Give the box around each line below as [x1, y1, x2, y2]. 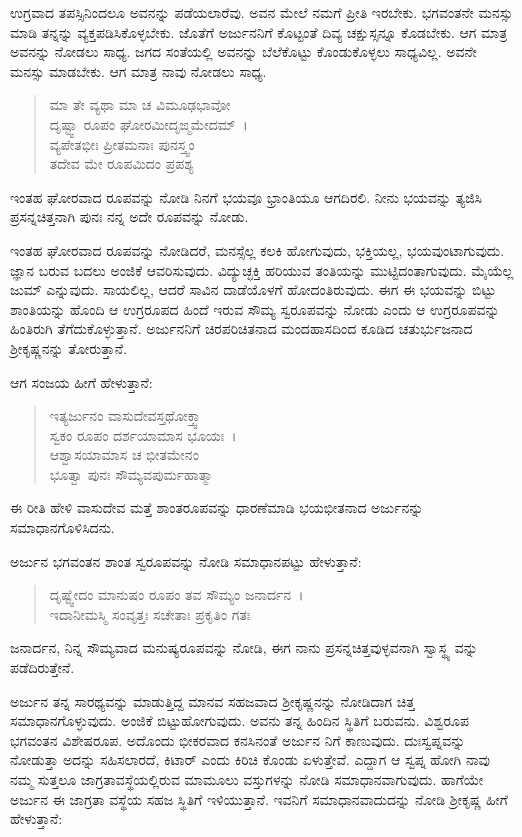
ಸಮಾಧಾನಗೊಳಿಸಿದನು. [10, 517, 115, 538]
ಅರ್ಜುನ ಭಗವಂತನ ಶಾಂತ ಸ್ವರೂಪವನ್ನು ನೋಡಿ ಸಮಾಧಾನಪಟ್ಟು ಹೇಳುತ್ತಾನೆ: [10, 550, 362, 571]
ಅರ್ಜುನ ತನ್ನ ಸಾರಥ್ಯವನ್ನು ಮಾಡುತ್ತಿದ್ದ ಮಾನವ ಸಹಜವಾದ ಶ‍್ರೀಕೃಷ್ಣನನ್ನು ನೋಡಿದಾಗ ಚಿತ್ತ [10, 690, 415, 711]
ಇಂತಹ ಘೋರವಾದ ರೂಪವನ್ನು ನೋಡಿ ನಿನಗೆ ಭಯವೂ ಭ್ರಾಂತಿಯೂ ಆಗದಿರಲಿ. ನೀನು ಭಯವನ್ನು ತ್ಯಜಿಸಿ [10, 186, 483, 207]
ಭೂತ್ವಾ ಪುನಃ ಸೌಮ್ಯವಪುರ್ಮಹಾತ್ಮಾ [49, 463, 213, 484]
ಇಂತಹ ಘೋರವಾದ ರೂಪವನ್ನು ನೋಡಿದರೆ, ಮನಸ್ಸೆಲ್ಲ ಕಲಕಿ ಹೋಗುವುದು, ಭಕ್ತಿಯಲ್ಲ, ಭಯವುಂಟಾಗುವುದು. [10, 239, 505, 260]
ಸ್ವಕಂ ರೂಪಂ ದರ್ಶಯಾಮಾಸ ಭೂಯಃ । [49, 424, 237, 445]
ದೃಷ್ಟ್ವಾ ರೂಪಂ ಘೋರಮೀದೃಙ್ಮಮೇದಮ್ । [49, 113, 248, 134]
